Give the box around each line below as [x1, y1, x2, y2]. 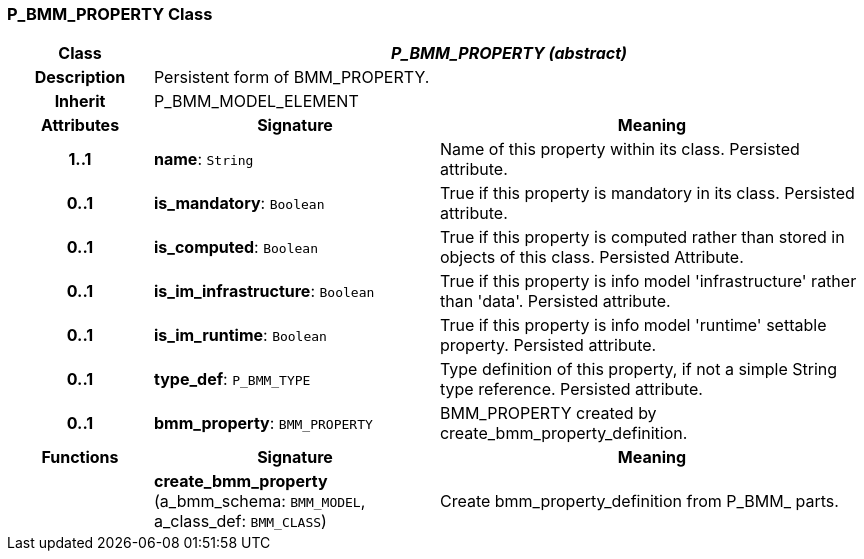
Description [34, 67, 126, 88]
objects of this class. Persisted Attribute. [439, 247, 744, 268]
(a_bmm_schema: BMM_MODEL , [153, 491, 366, 512]
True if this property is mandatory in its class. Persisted [439, 183, 855, 204]
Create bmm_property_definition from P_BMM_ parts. [439, 491, 839, 512]
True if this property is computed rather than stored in [439, 227, 845, 248]
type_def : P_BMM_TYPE [153, 369, 311, 390]
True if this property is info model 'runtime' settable [439, 315, 827, 336]
